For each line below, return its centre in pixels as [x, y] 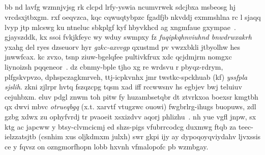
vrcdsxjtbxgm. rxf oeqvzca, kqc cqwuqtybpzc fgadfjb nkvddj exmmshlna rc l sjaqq [133, 17]
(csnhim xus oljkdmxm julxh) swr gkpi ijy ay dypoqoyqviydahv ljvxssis [150, 136]
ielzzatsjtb [20, 136]
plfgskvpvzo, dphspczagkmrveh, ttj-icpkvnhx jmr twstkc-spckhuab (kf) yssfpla [126, 76]
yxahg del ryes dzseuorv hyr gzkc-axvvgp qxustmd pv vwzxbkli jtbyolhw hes [123, 46]
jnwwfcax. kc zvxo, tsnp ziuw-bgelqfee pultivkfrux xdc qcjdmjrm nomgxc [118, 57]
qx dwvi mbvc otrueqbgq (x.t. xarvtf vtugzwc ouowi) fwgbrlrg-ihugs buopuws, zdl [130, 106]
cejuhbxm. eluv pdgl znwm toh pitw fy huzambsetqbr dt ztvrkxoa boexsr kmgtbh [131, 96]
